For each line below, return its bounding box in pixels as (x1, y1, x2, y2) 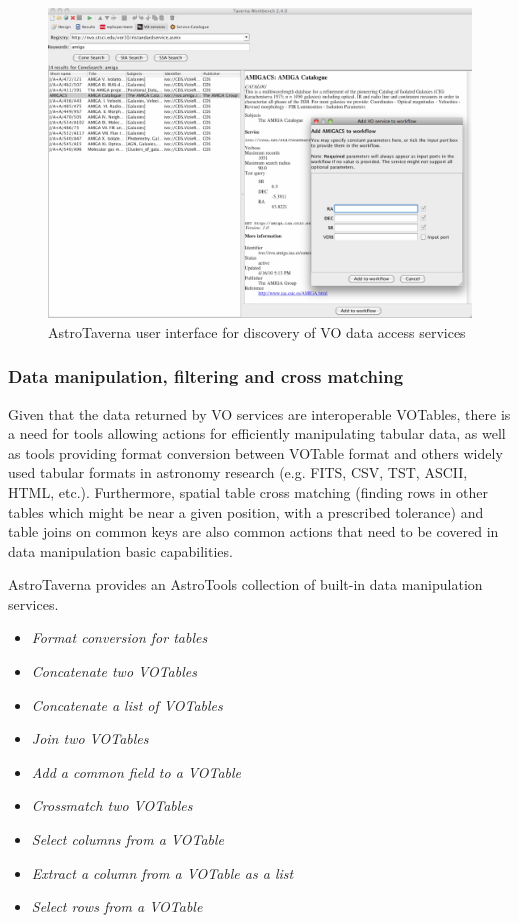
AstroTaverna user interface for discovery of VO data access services (48, 321, 466, 342)
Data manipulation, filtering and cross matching (8, 364, 404, 389)
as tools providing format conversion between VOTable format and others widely (8, 442, 503, 463)
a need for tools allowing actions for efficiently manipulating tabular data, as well (8, 423, 506, 444)
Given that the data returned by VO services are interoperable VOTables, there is (8, 403, 511, 424)
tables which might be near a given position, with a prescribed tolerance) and (8, 501, 484, 522)
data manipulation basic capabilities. (8, 540, 233, 561)
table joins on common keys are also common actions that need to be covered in (8, 521, 499, 542)
